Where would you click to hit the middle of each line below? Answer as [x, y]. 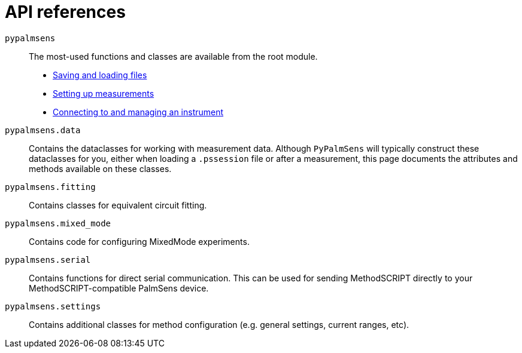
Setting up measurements [104, 93]
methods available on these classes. [100, 168]
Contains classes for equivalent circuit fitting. [118, 205]
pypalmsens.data [43, 130]
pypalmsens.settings [53, 306]
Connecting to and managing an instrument [138, 112]
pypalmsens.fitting [50, 187]
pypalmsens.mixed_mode [58, 223]
